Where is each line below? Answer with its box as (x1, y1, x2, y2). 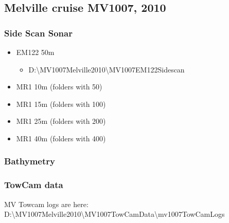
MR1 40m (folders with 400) (16, 133, 106, 143)
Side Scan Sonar (4, 26, 73, 39)
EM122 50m (16, 47, 55, 57)
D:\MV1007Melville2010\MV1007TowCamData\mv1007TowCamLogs (4, 209, 225, 219)
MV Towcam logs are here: (4, 198, 89, 209)
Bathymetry (4, 155, 55, 168)
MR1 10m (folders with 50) (16, 81, 102, 92)
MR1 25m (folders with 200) (16, 116, 106, 126)
